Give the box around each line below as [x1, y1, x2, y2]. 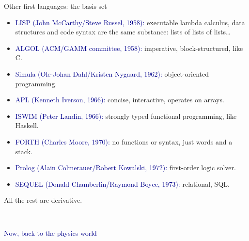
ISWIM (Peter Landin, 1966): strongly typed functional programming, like [15, 111, 237, 121]
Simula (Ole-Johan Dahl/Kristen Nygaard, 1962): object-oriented [15, 68, 209, 79]
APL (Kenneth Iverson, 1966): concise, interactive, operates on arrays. [15, 95, 224, 105]
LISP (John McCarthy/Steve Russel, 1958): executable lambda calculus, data [15, 17, 245, 27]
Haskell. [15, 120, 39, 130]
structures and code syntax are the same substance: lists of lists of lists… [15, 27, 231, 37]
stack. [15, 146, 32, 156]
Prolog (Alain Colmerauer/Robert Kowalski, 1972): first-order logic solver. [15, 162, 236, 173]
